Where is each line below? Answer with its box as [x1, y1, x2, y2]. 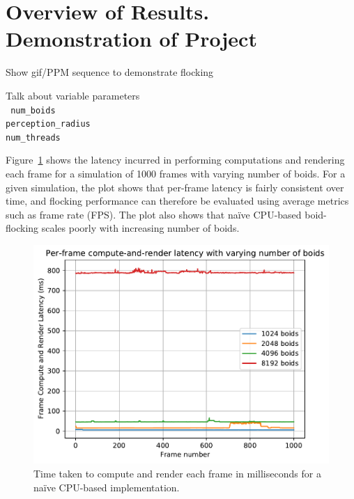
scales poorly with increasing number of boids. [41, 221, 240, 235]
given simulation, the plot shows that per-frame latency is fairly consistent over [6, 180, 344, 194]
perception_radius [6, 119, 91, 129]
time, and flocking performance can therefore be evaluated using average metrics [6, 193, 349, 208]
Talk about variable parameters [6, 88, 140, 102]
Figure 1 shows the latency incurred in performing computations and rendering [6, 152, 345, 167]
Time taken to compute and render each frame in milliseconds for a [33, 466, 321, 481]
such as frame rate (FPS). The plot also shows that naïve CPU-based [6, 207, 302, 221]
